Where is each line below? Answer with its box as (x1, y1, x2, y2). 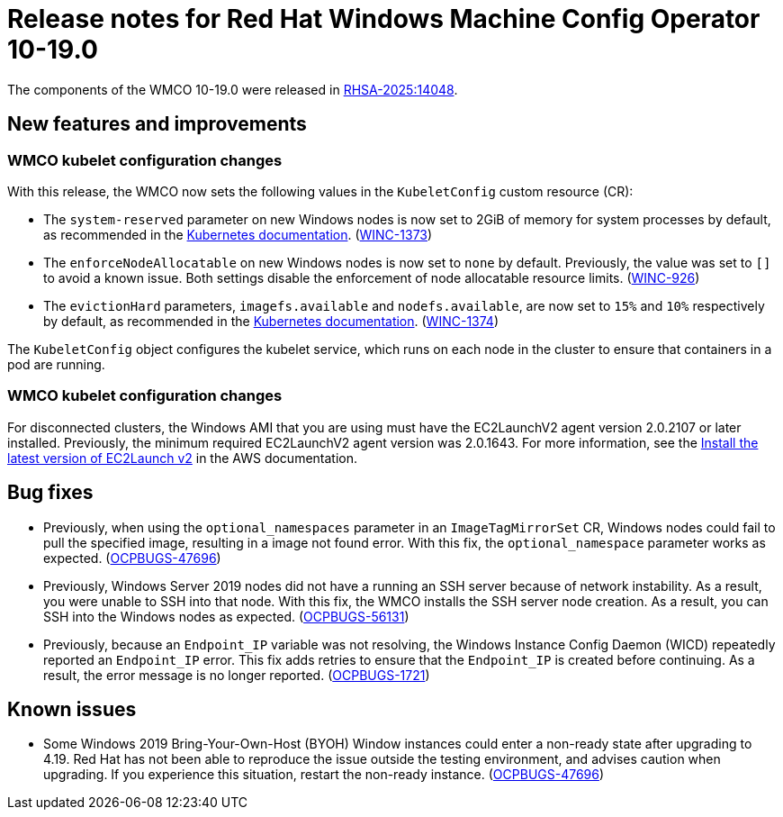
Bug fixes (7, 481, 94, 504)
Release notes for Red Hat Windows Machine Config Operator (7, 4, 760, 34)
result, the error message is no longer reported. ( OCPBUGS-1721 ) (43, 667, 430, 683)
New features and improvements (7, 113, 307, 136)
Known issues (7, 697, 137, 721)
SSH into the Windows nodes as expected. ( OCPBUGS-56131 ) (43, 608, 409, 624)
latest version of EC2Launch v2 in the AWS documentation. (7, 449, 358, 466)
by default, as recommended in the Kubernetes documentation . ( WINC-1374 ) (43, 313, 499, 329)
